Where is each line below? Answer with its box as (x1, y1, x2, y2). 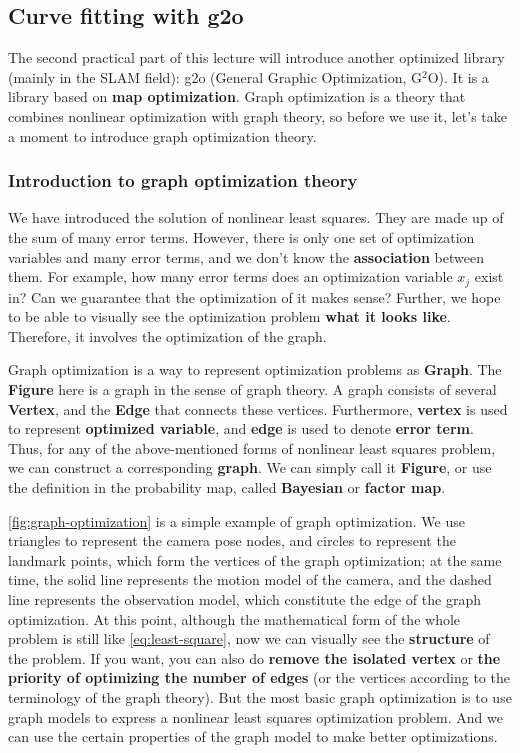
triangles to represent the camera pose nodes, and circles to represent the (8, 530, 456, 551)
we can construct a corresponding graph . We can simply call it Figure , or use (8, 457, 492, 478)
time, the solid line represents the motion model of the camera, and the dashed (8, 569, 492, 590)
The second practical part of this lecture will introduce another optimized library (8, 47, 505, 68)
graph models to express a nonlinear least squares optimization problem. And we (8, 706, 503, 727)
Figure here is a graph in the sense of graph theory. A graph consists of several (8, 379, 497, 399)
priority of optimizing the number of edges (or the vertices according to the (8, 667, 510, 688)
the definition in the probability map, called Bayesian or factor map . (8, 476, 446, 497)
